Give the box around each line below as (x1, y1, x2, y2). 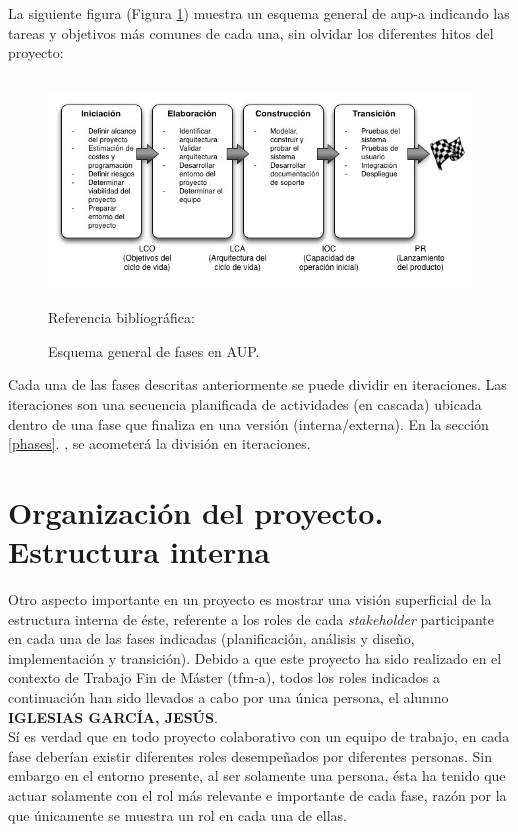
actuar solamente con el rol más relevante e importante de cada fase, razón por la (8, 784, 507, 805)
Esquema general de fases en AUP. (48, 340, 260, 361)
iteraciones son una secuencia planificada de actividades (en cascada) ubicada (8, 393, 482, 414)
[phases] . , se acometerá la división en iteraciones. (8, 433, 311, 454)
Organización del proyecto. (8, 491, 384, 532)
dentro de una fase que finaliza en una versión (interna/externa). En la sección (8, 413, 489, 434)
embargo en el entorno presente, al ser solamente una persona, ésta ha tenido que (8, 765, 506, 786)
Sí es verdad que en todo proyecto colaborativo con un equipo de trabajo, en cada (8, 726, 510, 747)
